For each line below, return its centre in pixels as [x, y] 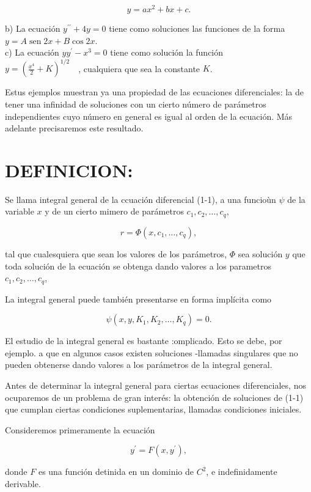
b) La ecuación [33, 28]
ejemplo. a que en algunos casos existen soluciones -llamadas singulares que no [152, 352]
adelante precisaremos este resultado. [74, 128]
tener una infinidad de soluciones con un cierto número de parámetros [136, 104]
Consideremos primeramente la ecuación [80, 429]
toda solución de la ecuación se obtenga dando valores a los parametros [138, 266]
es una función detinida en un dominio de [116, 472]
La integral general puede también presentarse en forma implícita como [138, 299]
